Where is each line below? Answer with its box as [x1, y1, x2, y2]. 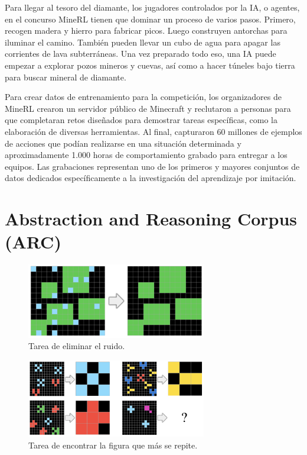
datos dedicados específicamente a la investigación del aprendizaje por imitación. [5, 172, 296, 184]
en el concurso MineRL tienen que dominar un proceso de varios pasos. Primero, [5, 12, 296, 25]
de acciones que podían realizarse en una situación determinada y [5, 137, 241, 149]
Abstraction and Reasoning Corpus [5, 206, 298, 231]
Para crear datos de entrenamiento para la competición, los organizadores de [5, 91, 282, 103]
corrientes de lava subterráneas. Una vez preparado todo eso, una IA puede [5, 47, 276, 60]
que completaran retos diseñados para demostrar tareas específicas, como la [5, 114, 277, 126]
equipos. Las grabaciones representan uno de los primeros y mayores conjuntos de [5, 160, 300, 172]
